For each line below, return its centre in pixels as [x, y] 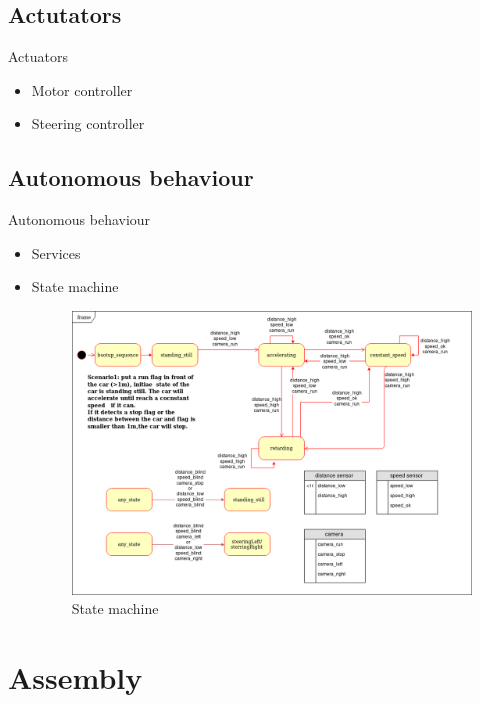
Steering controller [88, 123]
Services [56, 252]
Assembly [75, 677]
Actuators [38, 56]
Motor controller [82, 89]
